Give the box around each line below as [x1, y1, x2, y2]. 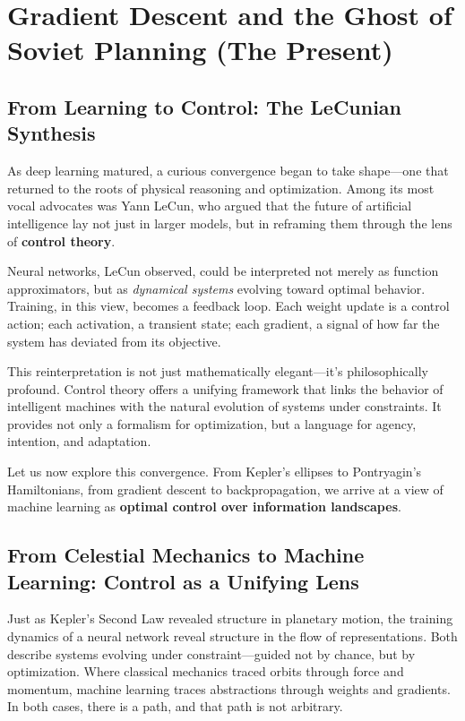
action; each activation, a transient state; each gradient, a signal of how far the [7, 313, 440, 332]
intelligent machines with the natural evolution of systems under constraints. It [7, 397, 442, 416]
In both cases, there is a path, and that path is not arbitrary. [7, 697, 343, 716]
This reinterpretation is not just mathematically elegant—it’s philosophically [7, 362, 428, 381]
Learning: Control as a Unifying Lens [7, 567, 359, 595]
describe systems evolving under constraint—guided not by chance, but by [7, 644, 416, 663]
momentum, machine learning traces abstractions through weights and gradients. [7, 679, 451, 698]
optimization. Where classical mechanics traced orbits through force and [7, 662, 404, 681]
